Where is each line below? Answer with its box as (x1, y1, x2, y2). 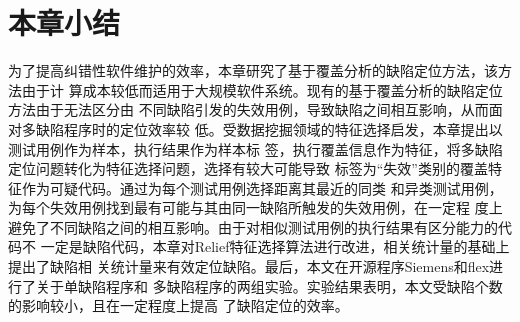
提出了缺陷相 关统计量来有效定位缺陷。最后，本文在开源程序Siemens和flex (8, 256, 490, 277)
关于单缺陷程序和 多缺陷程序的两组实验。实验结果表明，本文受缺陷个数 (35, 275, 503, 296)
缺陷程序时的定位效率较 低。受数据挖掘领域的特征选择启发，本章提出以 (35, 118, 503, 139)
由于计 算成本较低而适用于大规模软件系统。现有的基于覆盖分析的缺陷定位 (21, 79, 503, 100)
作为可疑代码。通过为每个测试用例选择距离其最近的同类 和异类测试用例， (21, 177, 503, 198)
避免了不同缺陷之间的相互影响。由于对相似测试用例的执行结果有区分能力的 (8, 216, 498, 237)
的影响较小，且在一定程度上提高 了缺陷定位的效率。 (8, 295, 349, 316)
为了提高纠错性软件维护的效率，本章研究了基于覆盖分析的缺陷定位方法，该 (8, 60, 498, 81)
